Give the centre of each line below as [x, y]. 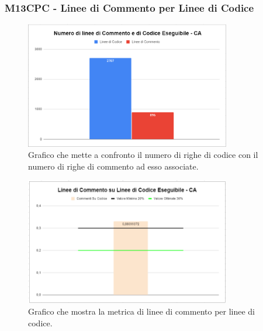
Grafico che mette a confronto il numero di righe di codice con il [143, 155]
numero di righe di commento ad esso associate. [113, 166]
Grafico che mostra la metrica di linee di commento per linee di [142, 311]
